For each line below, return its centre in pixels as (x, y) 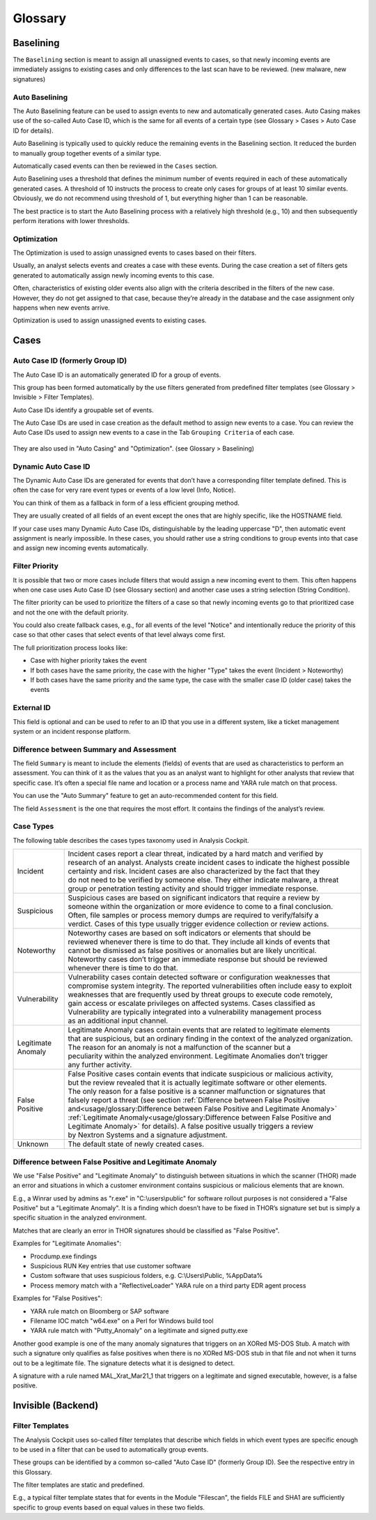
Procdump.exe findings (64, 1256)
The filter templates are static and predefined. (79, 1485)
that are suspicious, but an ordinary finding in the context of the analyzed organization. (210, 1039)
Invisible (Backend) (56, 1406)
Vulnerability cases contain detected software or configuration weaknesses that (199, 977)
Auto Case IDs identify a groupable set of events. (83, 410)
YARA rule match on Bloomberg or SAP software (100, 1311)
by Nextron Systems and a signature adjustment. (148, 1135)
